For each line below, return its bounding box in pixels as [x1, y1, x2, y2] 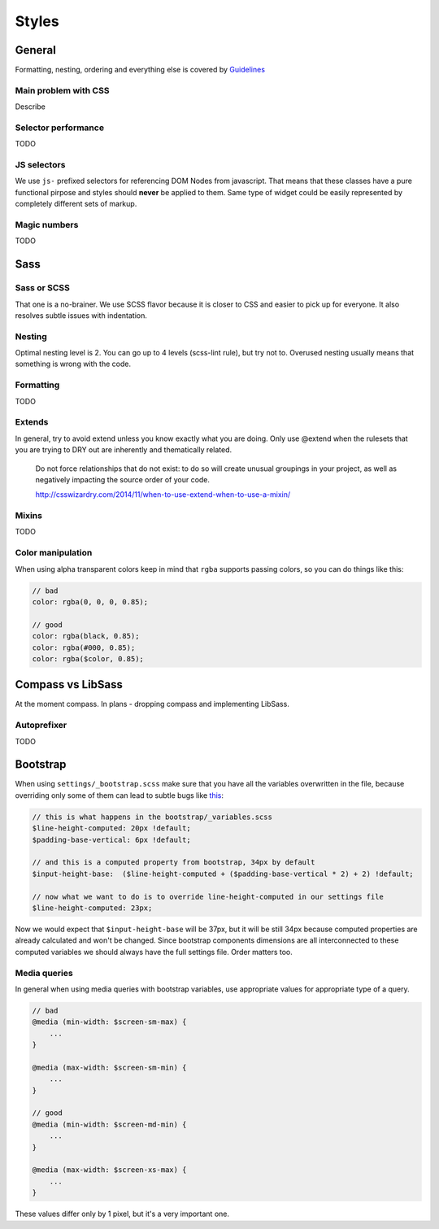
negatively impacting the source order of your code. [35, 474, 211, 484]
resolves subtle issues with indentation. [15, 310, 148, 320]
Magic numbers [15, 220, 79, 231]
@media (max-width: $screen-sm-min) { [32, 1062, 187, 1072]
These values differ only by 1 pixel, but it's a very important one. [15, 1209, 229, 1219]
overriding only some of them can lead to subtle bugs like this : [15, 790, 224, 800]
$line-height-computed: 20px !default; [32, 824, 191, 833]
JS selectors [15, 159, 66, 171]
